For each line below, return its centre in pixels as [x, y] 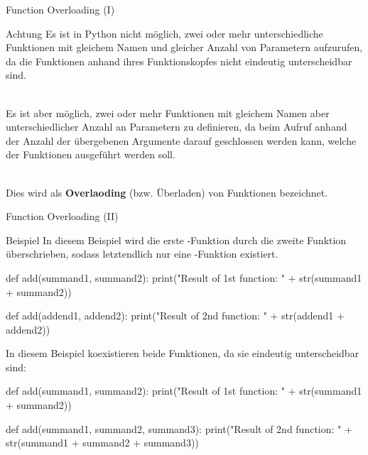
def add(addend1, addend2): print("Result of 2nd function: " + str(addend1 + [175, 316]
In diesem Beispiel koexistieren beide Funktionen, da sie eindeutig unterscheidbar [183, 353]
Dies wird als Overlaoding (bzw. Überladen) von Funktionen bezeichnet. [167, 192]
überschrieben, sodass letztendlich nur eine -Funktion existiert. [142, 254]
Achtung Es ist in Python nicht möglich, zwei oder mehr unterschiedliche [164, 33]
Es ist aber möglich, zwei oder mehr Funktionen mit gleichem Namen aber [168, 113]
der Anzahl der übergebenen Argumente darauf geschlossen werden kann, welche [181, 140]
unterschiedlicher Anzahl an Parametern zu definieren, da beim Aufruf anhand [177, 127]
